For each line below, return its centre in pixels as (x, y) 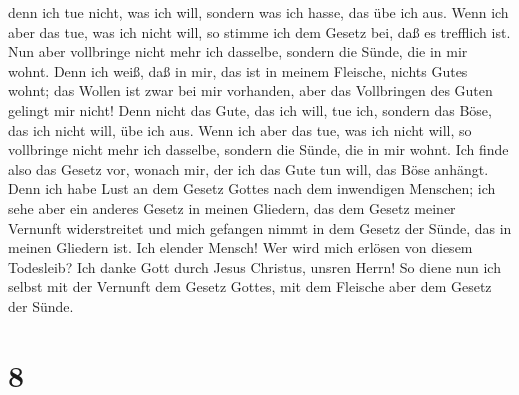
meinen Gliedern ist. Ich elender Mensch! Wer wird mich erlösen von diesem (240, 247)
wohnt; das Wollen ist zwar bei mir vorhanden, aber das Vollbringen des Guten (250, 90)
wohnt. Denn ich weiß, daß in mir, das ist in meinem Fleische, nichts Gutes (238, 70)
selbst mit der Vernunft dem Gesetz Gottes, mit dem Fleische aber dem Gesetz (250, 286)
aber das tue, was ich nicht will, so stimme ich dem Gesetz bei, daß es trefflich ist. (259, 31)
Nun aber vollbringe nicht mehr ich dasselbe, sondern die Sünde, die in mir (238, 51)
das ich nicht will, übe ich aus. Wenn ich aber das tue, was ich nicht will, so (240, 129)
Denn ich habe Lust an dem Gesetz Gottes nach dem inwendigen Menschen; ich (252, 188)
